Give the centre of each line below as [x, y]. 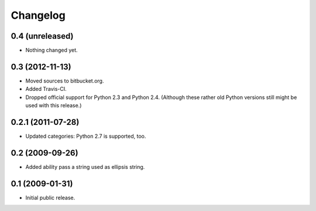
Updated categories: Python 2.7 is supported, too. [86, 136]
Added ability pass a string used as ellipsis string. [85, 166]
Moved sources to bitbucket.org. [65, 81]
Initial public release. [50, 198]
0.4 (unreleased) [42, 36]
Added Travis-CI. [46, 89]
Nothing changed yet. [52, 50]
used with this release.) [54, 105]
